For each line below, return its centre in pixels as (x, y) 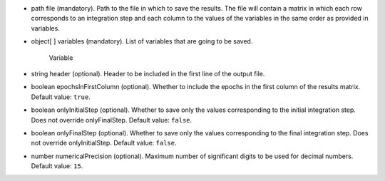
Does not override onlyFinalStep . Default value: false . (112, 120)
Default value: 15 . (57, 166)
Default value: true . (61, 97)
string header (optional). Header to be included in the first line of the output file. (148, 73)
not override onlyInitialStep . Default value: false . (104, 143)
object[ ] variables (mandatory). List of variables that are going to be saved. (142, 41)
